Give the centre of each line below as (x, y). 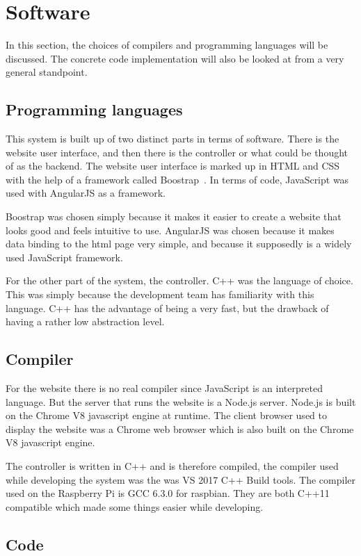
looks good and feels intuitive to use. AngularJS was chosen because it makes (170, 230)
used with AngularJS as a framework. (86, 193)
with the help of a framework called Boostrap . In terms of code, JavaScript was (177, 179)
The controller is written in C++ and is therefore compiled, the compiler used (172, 466)
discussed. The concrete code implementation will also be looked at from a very (175, 58)
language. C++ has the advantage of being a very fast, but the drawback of (167, 308)
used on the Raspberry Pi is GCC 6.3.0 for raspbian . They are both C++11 (168, 493)
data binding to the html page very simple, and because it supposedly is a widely (179, 244)
